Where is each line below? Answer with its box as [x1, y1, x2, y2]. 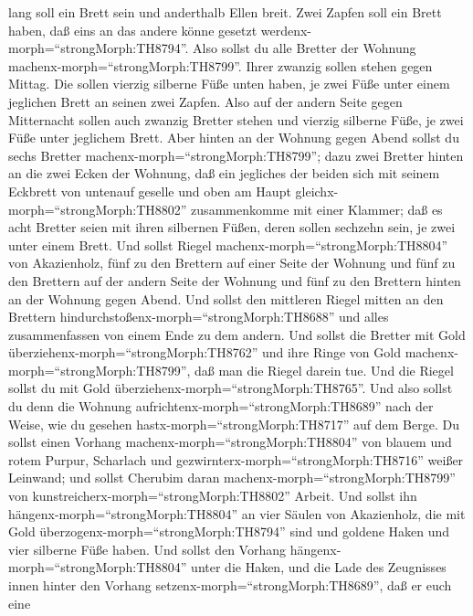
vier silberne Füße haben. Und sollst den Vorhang [8, 539, 287, 558]
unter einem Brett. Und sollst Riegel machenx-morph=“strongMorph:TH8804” [8, 235, 448, 254]
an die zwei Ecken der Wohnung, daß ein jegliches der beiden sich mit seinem [8, 164, 440, 183]
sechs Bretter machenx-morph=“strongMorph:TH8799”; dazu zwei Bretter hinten [8, 145, 464, 165]
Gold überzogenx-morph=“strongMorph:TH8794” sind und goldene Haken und [8, 522, 450, 541]
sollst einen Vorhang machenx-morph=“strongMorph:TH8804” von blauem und [8, 432, 452, 451]
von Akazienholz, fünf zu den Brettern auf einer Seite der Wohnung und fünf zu [8, 253, 456, 272]
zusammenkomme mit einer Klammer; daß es [191, 199, 443, 218]
